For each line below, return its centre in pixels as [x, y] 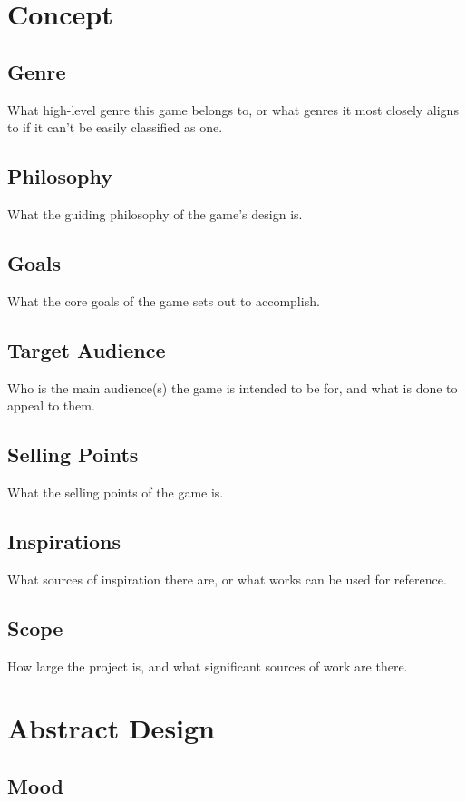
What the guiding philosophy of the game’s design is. [155, 213]
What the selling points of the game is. [116, 492]
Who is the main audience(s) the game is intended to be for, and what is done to [233, 387]
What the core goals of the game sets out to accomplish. [164, 300]
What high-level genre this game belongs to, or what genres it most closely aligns [233, 109]
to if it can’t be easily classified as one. [115, 127]
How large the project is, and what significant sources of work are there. [208, 666]
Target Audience [87, 349]
